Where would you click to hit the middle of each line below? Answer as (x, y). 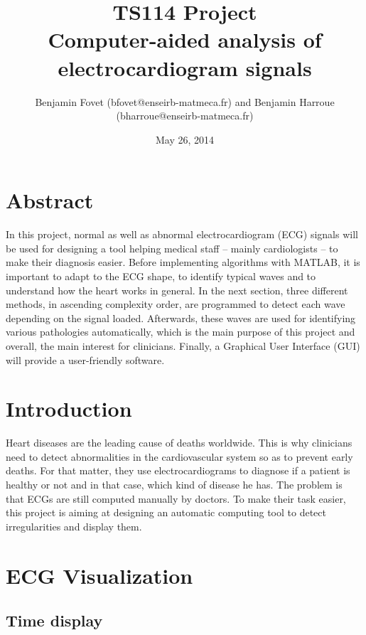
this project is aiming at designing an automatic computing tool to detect (166, 512)
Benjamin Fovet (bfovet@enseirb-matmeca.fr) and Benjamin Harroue (185, 101)
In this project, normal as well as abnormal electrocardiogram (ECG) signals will (182, 234)
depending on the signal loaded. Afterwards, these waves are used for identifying (181, 317)
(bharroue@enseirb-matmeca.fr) (185, 116)
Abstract (50, 200)
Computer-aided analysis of (185, 39)
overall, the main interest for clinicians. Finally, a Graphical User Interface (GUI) (183, 345)
